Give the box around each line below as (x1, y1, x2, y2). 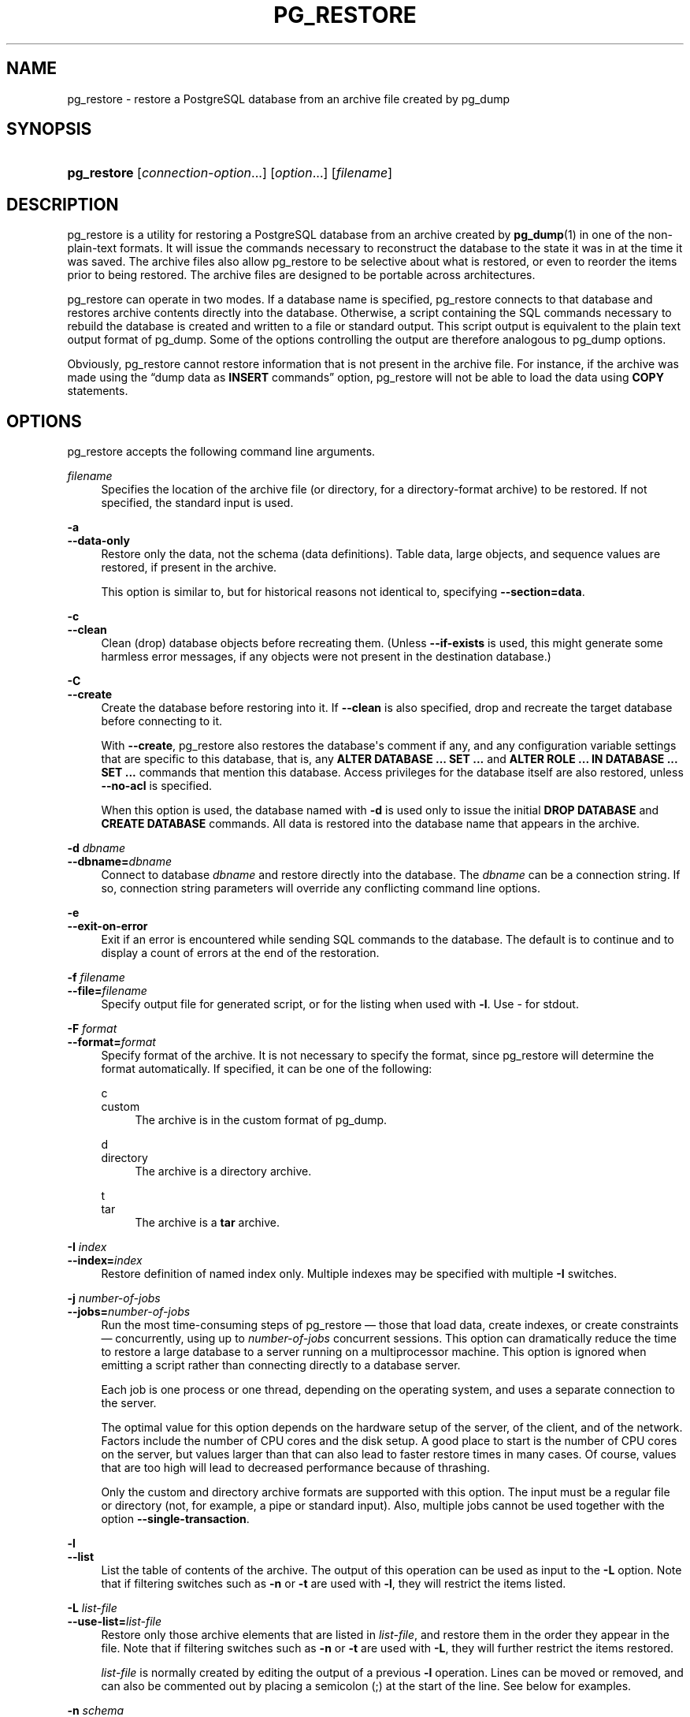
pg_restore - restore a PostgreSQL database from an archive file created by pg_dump (67, 91, 510, 106)
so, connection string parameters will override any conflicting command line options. (101, 881, 540, 896)
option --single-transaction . (101, 1512, 250, 1526)
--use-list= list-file (67, 1615, 162, 1629)
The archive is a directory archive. (135, 1164, 312, 1179)
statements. (67, 384, 128, 398)
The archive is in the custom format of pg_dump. (135, 1113, 388, 1127)
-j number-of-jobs (67, 1291, 161, 1305)
